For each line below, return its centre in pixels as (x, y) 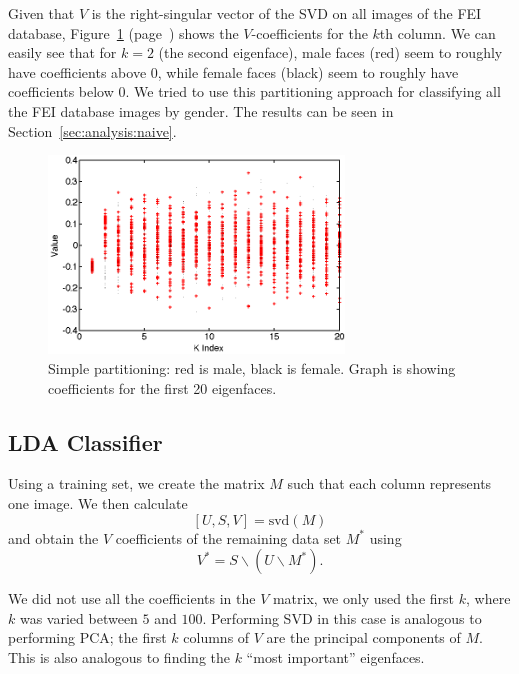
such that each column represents (389, 483)
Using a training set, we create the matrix (136, 483)
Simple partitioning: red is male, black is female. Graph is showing (252, 368)
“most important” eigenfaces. (335, 657)
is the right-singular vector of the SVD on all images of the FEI (286, 13)
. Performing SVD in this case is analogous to (342, 617)
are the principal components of (363, 637)
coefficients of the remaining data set (228, 537)
